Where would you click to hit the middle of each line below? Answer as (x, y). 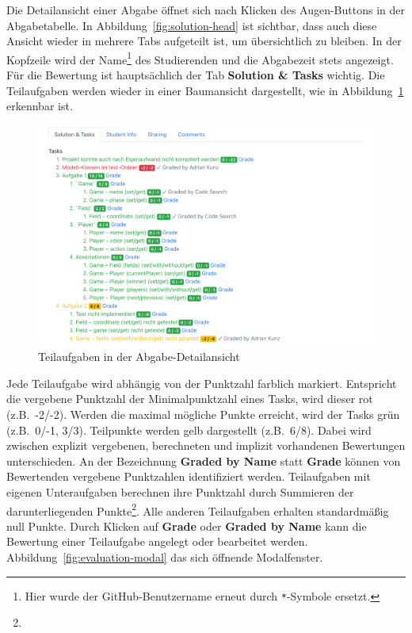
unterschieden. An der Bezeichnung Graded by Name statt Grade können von (204, 460)
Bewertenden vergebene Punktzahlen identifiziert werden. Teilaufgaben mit (189, 476)
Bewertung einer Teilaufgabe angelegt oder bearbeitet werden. (157, 541)
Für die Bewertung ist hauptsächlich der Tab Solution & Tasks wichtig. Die (196, 75)
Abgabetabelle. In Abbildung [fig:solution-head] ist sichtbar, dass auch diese (192, 25)
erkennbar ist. (40, 106)
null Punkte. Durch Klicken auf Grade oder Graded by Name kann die (187, 526)
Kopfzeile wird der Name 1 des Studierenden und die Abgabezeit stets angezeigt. (200, 58)
